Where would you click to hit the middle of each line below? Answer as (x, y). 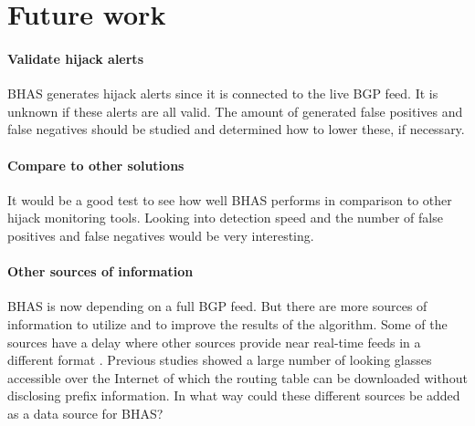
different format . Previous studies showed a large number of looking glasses (220, 360)
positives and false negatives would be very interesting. (161, 235)
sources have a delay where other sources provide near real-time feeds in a (214, 342)
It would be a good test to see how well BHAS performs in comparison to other (230, 199)
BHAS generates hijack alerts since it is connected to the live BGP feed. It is (223, 94)
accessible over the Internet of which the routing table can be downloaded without (237, 377)
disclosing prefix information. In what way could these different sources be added (234, 395)
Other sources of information (100, 271)
